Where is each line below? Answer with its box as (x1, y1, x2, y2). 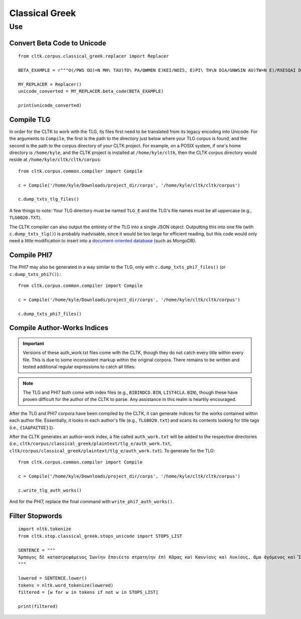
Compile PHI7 (9, 251, 53, 259)
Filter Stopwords (9, 512, 63, 520)
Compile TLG (9, 115, 51, 124)
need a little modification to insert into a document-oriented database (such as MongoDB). (9, 238, 197, 244)
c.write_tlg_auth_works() (18, 487, 82, 493)
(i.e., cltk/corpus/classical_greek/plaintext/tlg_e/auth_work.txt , (9, 440, 172, 446)
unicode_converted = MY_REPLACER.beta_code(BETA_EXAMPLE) (18, 88, 164, 94)
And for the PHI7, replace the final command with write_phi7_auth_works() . (9, 499, 174, 505)
